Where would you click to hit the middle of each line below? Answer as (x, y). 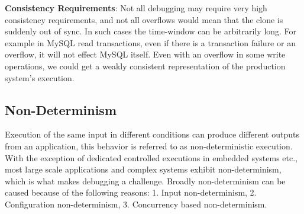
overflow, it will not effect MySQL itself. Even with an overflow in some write (145, 54)
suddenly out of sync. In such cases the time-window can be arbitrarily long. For (151, 31)
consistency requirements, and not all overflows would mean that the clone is (144, 19)
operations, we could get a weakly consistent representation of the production (145, 66)
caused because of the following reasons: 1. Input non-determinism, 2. (131, 192)
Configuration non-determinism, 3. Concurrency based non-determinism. (136, 204)
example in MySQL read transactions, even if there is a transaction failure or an (150, 42)
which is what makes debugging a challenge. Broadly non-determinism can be (145, 181)
